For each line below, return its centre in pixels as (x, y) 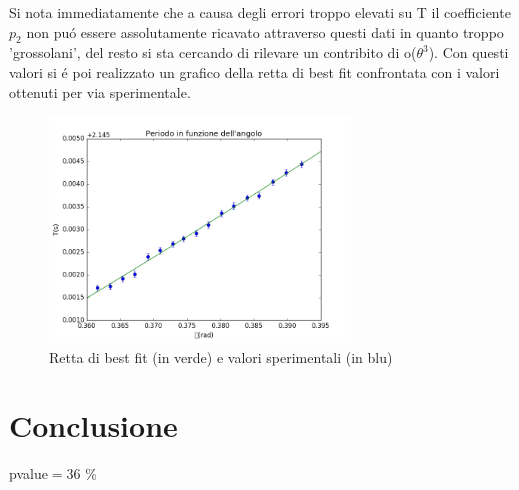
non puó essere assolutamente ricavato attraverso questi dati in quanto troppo (265, 31)
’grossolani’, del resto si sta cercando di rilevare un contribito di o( (213, 52)
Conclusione (93, 425)
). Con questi (468, 52)
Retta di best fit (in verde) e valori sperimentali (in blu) (221, 356)
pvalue (28, 473)
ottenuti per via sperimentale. (100, 91)
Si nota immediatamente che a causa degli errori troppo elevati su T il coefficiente (260, 12)
